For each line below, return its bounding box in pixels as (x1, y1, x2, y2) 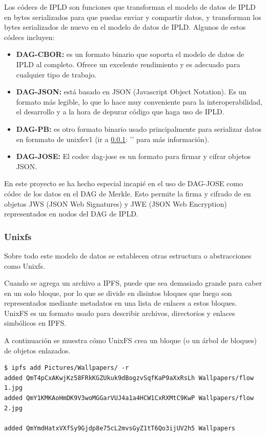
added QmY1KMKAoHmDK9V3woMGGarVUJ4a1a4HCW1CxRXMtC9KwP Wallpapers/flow (4, 394, 254, 402)
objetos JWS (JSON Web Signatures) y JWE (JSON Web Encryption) (4, 198, 227, 209)
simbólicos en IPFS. (4, 318, 67, 328)
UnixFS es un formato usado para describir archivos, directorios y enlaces (4, 307, 235, 318)
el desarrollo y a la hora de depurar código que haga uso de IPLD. (16, 106, 224, 117)
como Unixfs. (4, 260, 45, 271)
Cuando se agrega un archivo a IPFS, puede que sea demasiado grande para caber (4, 278, 262, 288)
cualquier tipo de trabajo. (16, 69, 97, 80)
